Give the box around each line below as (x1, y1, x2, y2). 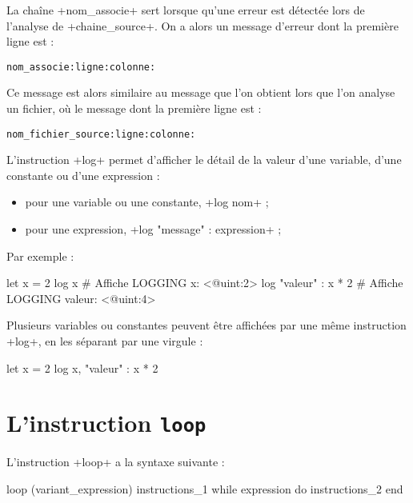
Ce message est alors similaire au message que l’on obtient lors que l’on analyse (6, 84, 395, 101)
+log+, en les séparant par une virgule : (6, 333, 203, 349)
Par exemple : (6, 247, 74, 264)
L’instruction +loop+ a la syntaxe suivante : (6, 453, 225, 470)
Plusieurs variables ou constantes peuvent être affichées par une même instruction (6, 317, 407, 333)
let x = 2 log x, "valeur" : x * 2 (6, 359, 158, 376)
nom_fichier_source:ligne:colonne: (6, 128, 196, 140)
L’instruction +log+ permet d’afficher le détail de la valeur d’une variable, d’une (6, 151, 402, 168)
